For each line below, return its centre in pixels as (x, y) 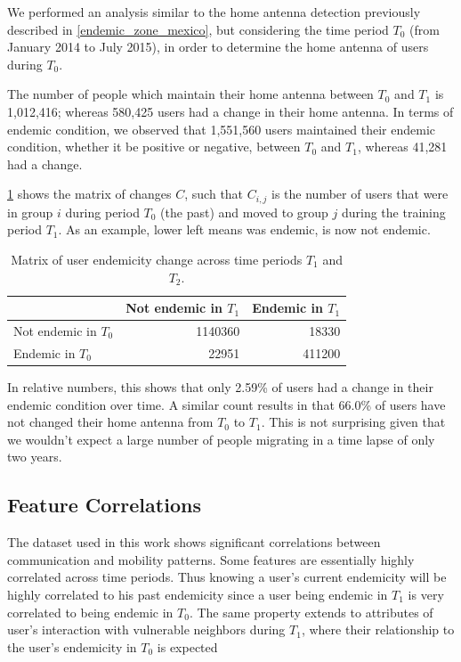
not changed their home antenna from (110, 422)
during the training (393, 212)
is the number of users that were (360, 194)
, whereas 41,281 (402, 147)
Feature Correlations (104, 505)
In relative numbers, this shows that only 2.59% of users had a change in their (220, 386)
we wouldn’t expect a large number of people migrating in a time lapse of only (221, 439)
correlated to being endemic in (90, 612)
